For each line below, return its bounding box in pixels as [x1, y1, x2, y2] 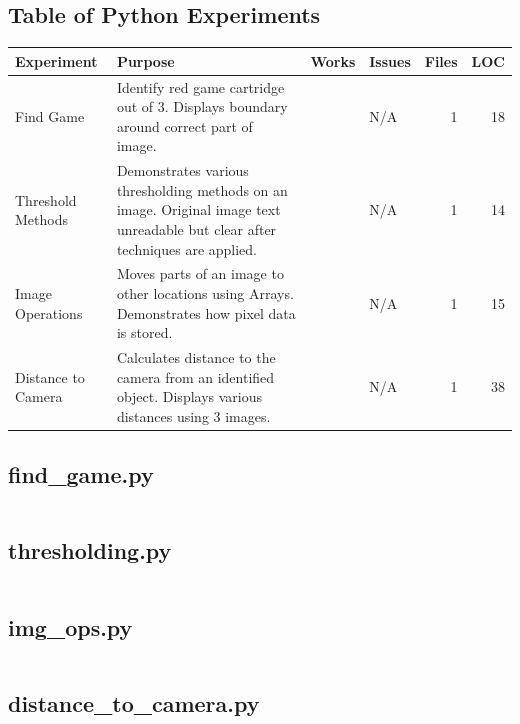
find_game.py [8, 459, 154, 490]
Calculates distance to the [116, 347, 276, 368]
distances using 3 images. [116, 405, 271, 426]
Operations [15, 302, 83, 323]
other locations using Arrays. [116, 282, 294, 303]
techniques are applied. [116, 238, 258, 259]
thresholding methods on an [116, 179, 288, 200]
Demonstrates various [116, 160, 249, 181]
